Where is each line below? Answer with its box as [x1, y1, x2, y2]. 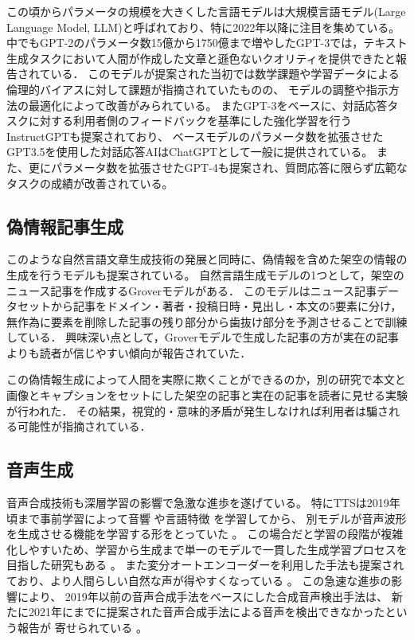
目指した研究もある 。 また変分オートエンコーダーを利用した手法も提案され [6, 556, 404, 573]
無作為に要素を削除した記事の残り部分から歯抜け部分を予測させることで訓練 [6, 313, 408, 330]
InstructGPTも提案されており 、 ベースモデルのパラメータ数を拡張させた [6, 127, 384, 144]
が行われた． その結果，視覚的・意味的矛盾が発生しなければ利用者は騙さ [6, 402, 389, 419]
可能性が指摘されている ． [17, 418, 151, 435]
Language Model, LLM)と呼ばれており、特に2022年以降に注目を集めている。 [6, 18, 400, 35]
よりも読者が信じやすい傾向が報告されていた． [6, 344, 252, 361]
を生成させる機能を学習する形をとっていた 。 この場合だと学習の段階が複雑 [6, 525, 404, 542]
